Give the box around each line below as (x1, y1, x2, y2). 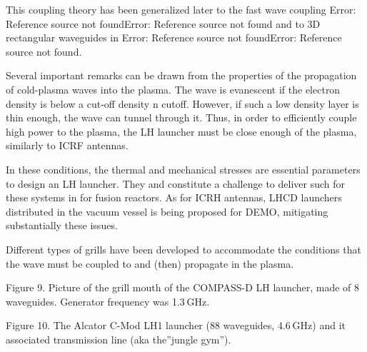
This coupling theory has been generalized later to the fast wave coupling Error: (6, 2, 356, 16)
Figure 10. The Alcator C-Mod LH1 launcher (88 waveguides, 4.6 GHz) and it (6, 318, 346, 333)
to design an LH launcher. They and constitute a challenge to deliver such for (6, 176, 345, 191)
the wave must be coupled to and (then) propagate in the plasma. (6, 256, 294, 271)
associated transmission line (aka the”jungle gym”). (6, 331, 231, 346)
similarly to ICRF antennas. (6, 138, 129, 153)
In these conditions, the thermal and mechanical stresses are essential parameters (6, 161, 361, 176)
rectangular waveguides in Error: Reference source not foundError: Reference (6, 30, 342, 45)
